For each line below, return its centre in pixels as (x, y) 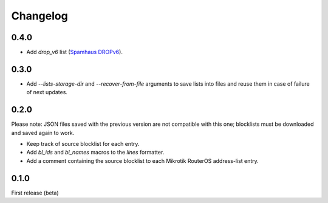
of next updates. (47, 92)
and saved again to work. (43, 132)
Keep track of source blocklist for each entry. (83, 144)
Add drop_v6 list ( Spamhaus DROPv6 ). (74, 52)
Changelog (39, 16)
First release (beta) (35, 193)
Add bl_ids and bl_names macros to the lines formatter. (95, 153)
